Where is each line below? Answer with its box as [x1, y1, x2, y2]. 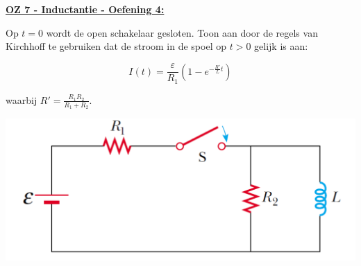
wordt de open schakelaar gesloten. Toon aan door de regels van [46, 25, 318, 39]
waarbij [6, 92, 37, 107]
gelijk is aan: [254, 39, 308, 53]
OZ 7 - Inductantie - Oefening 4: [6, 2, 165, 16]
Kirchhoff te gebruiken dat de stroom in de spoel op [6, 39, 226, 53]
